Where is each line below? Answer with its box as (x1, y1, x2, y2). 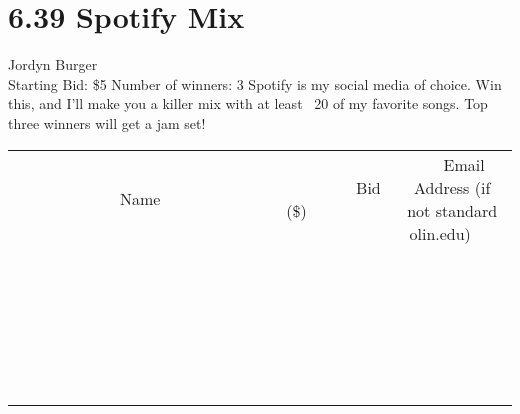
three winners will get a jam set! (8, 112, 206, 133)
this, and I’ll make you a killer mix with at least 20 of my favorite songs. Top (8, 93, 488, 114)
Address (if (414, 175, 491, 199)
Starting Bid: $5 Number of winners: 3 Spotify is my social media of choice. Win (8, 73, 502, 94)
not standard (407, 198, 498, 222)
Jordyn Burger (8, 54, 98, 75)
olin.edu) (409, 221, 471, 245)
